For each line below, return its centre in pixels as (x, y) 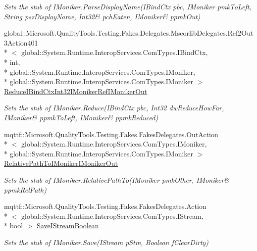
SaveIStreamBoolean (68, 226)
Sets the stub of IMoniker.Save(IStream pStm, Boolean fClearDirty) (106, 242)
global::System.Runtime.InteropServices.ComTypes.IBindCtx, (114, 52)
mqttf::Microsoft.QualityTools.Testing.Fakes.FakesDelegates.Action (105, 206)
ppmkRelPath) (25, 189)
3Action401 (21, 42)
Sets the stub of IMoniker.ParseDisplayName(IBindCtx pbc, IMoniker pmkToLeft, (128, 6)
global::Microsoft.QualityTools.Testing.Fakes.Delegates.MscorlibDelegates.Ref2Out (129, 33)
